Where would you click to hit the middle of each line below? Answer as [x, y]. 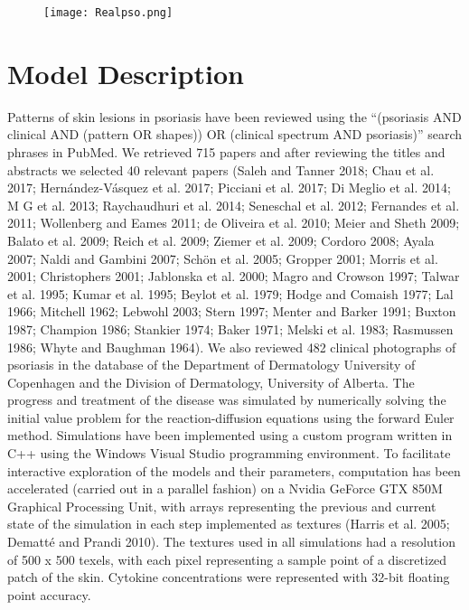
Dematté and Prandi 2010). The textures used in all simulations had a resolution [231, 542]
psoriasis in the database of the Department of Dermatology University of [211, 365]
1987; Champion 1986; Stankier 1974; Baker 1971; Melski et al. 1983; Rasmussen [230, 328]
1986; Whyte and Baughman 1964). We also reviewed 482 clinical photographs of [232, 347]
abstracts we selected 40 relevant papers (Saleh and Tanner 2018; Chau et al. [221, 169]
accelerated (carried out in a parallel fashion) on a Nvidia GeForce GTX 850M [225, 488]
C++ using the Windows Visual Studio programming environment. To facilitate [229, 453]
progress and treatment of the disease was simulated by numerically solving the [227, 400]
